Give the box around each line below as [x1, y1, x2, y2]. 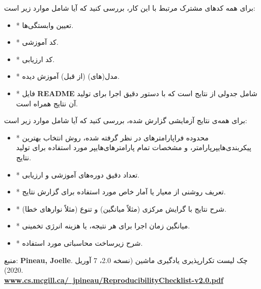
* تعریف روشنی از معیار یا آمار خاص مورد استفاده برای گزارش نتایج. [16, 186, 226, 197]
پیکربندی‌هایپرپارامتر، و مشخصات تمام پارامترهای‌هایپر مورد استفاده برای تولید [16, 142, 251, 153]
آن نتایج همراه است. [16, 98, 78, 108]
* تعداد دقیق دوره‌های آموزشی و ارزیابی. [16, 169, 140, 180]
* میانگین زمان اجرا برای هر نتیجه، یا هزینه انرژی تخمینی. [16, 220, 190, 231]
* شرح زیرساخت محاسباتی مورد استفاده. [16, 237, 143, 248]
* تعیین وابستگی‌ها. [16, 19, 74, 30]
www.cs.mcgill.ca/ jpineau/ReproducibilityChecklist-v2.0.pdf [4, 274, 223, 285]
